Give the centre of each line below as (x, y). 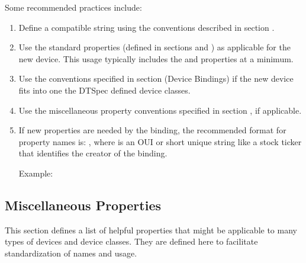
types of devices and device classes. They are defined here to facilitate (131, 241)
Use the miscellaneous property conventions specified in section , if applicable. (160, 110)
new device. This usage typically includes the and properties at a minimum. (156, 58)
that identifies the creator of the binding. (93, 153)
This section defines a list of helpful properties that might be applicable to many (151, 230)
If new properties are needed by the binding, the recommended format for (152, 130)
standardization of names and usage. (71, 253)
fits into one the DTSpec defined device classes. (104, 90)
